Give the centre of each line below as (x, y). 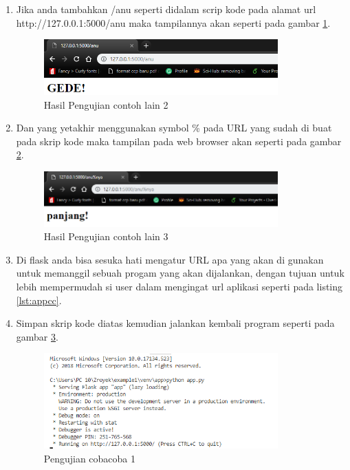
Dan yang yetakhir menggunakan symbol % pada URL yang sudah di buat (174, 128)
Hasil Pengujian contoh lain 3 (106, 236)
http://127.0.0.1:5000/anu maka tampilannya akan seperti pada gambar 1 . (173, 22)
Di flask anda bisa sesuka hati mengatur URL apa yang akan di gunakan (170, 259)
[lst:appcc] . (39, 300)
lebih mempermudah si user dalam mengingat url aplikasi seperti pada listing (179, 287)
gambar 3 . (37, 336)
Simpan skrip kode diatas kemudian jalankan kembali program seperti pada (175, 323)
